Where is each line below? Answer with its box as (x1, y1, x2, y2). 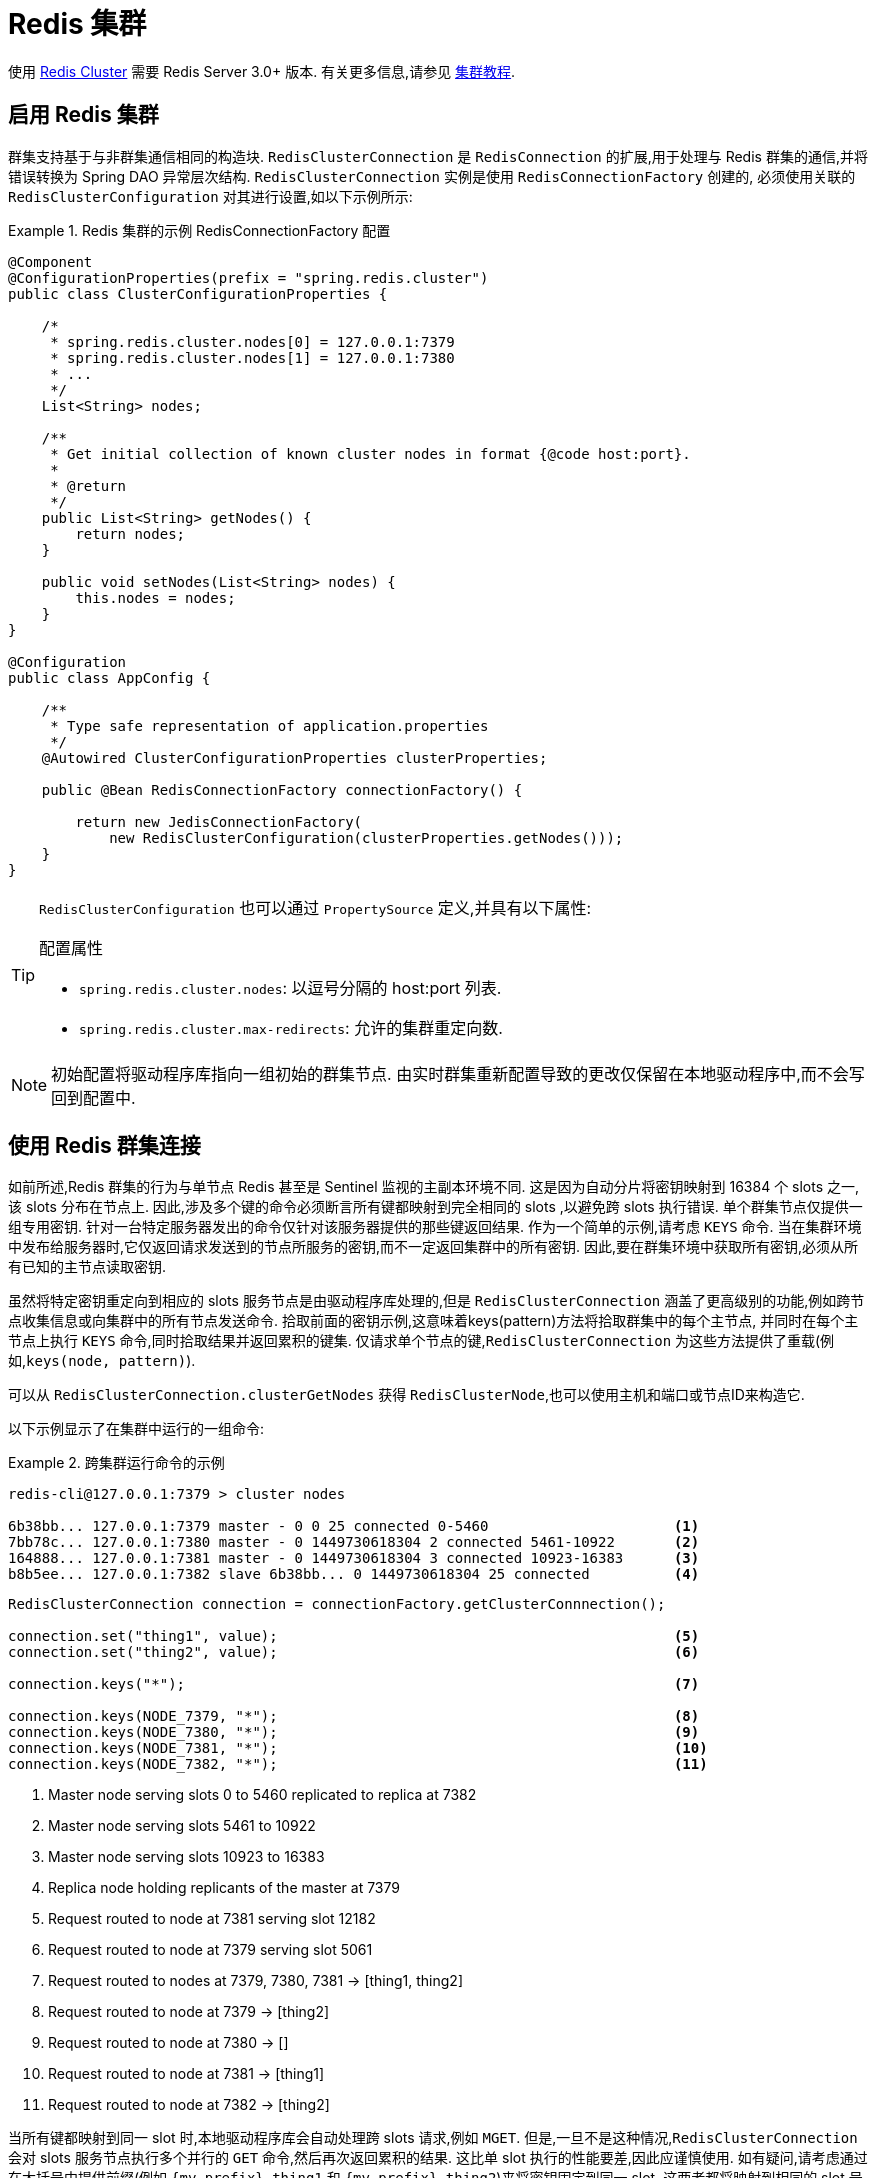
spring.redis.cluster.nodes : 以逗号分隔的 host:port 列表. (79, 977, 502, 998)
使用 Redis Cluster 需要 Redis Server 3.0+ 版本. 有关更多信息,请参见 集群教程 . (8, 62, 516, 80)
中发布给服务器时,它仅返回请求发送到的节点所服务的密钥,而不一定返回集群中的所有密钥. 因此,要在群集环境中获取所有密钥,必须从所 (8, 1238, 859, 1256)
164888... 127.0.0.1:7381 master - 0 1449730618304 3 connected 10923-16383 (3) (8, 1550, 700, 1567)
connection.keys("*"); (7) (8, 1676, 700, 1693)
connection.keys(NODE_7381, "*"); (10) (8, 1740, 708, 1757)
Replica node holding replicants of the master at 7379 (48, 1879, 400, 1897)
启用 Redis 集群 (8, 102, 159, 128)
